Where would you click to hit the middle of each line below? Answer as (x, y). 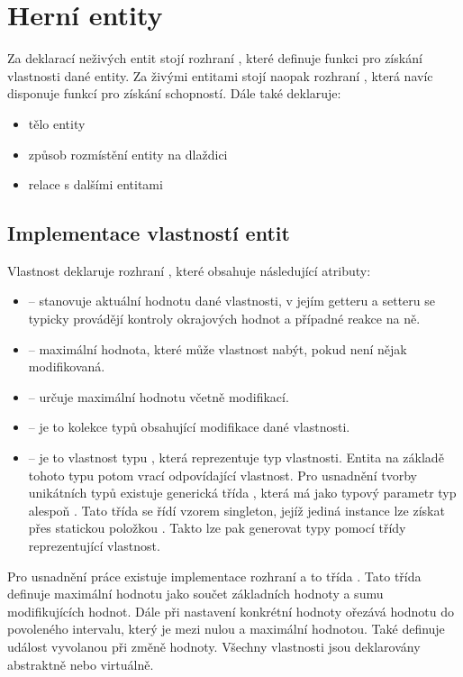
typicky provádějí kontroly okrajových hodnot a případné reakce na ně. (224, 319)
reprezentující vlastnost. (94, 546)
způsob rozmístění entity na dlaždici (128, 154)
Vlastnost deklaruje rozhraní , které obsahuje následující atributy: (189, 270)
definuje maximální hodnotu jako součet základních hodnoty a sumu (195, 594)
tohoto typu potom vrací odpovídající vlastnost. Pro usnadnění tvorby (222, 475)
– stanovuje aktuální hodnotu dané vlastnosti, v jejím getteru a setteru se (232, 301)
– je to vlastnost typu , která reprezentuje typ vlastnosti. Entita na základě (236, 457)
